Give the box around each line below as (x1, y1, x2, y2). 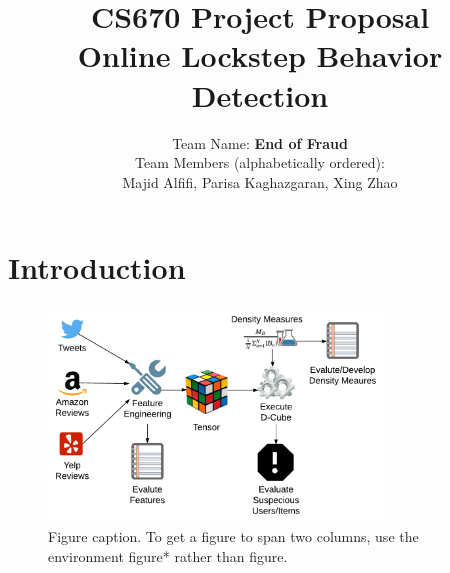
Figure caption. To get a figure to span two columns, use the (48, 526, 419, 547)
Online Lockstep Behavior (77, 35, 443, 76)
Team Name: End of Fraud (172, 132, 348, 153)
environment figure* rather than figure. (48, 545, 288, 566)
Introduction (8, 247, 186, 288)
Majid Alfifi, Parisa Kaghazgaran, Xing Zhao (122, 171, 398, 192)
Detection (191, 74, 329, 115)
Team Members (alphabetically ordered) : (135, 152, 385, 173)
